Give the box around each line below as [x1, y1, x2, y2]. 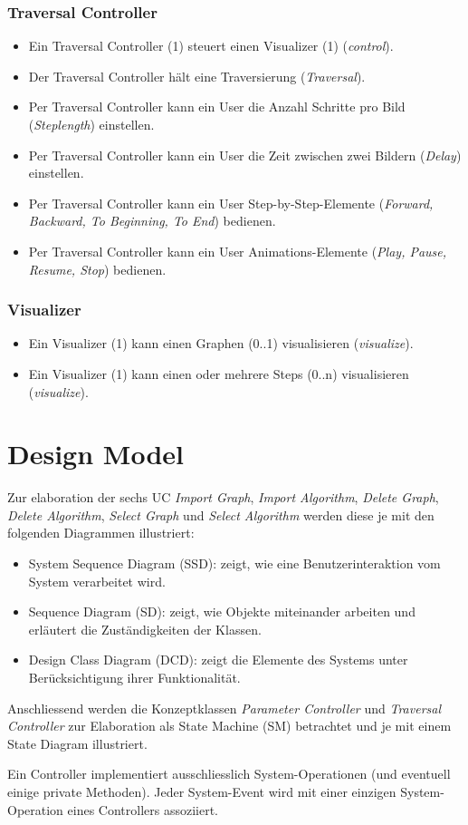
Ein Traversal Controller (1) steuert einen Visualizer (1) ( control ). [28, 36, 394, 55]
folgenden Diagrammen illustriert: [7, 523, 195, 542]
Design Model [7, 435, 184, 472]
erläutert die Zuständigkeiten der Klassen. [28, 619, 262, 638]
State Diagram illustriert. [7, 733, 148, 752]
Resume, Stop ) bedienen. [28, 259, 167, 278]
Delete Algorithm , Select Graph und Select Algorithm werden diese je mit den [7, 505, 435, 524]
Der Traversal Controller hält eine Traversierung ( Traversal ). [28, 66, 366, 85]
